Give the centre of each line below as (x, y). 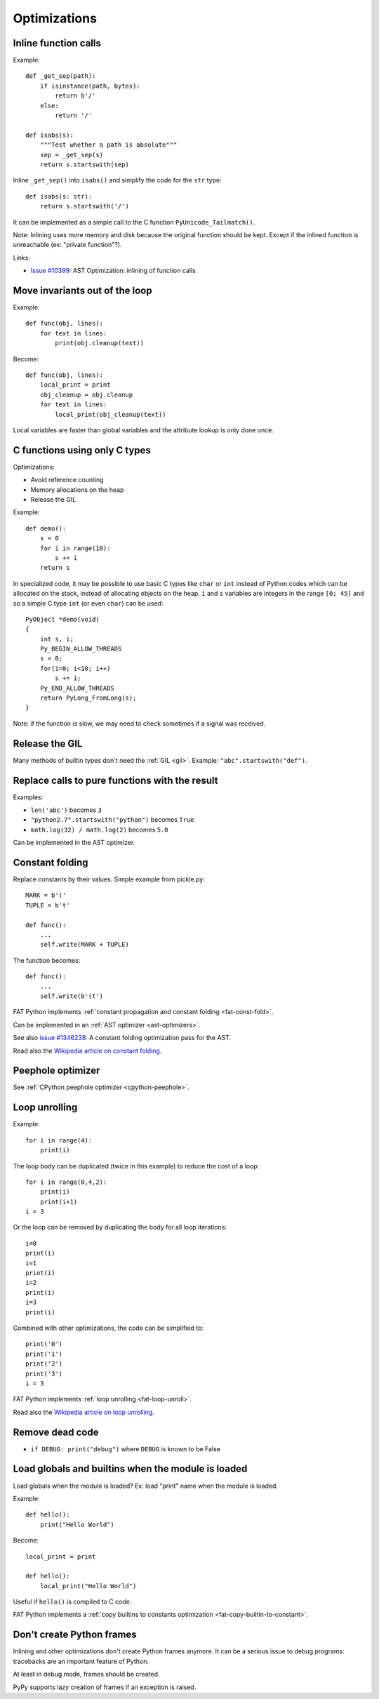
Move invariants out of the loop (82, 290)
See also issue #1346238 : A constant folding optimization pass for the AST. (122, 1038)
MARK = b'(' (46, 895)
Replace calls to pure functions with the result (115, 780)
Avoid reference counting (67, 480)
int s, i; (56, 639)
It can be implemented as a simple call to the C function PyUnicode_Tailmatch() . (134, 222)
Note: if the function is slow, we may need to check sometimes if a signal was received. (139, 724)
